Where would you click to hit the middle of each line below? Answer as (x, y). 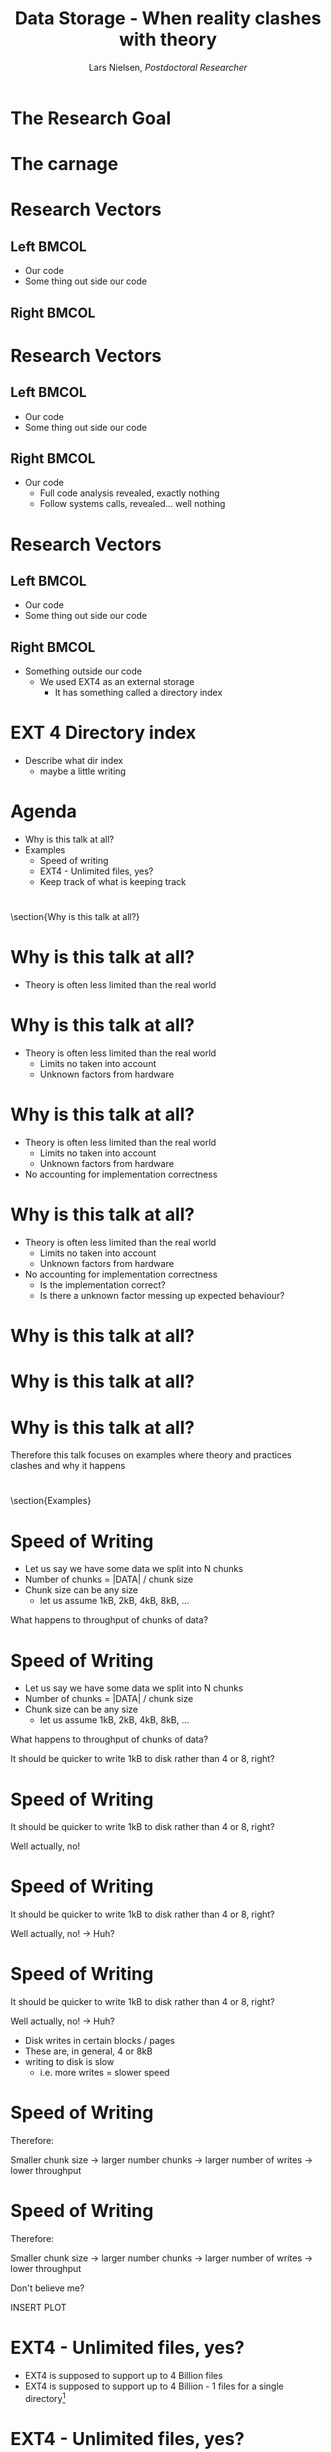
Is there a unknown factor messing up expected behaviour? (162, 1295)
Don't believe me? (47, 2288)
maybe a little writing (83, 771)
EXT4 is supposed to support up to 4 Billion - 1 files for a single (154, 2386)
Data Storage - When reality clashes (168, 18)
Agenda (43, 811)
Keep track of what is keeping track (113, 882)
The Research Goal (91, 118)
